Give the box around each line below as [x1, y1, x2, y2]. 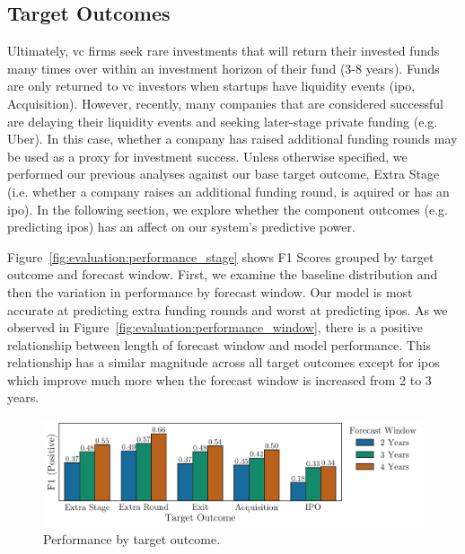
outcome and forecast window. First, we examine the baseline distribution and [7, 265, 438, 284]
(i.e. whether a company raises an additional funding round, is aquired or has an [7, 181, 450, 200]
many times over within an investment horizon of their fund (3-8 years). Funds [7, 58, 440, 77]
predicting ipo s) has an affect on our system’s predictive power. [7, 217, 355, 236]
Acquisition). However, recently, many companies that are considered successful [7, 93, 443, 112]
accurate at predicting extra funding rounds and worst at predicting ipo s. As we [7, 300, 448, 319]
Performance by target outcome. [43, 530, 221, 549]
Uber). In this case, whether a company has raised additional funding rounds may [7, 129, 458, 148]
